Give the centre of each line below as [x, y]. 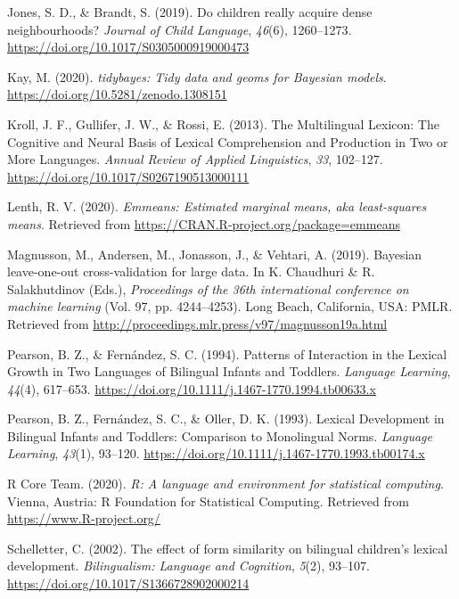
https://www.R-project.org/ [84, 518]
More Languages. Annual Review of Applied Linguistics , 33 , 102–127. [195, 159]
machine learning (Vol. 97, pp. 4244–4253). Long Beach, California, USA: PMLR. [230, 306]
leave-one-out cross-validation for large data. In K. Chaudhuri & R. [191, 271]
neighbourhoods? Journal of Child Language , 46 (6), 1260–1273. [180, 29]
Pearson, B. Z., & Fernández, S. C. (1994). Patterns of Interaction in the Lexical [227, 353]
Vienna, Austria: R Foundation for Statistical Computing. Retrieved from [208, 501]
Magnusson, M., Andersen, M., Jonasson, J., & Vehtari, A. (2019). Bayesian [215, 254]
